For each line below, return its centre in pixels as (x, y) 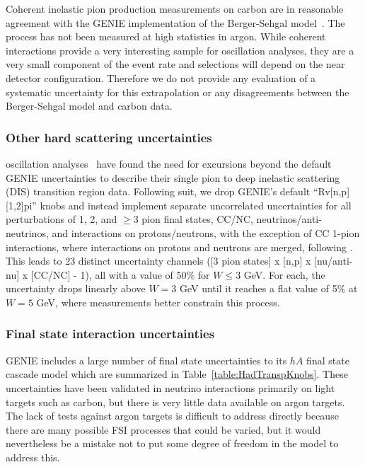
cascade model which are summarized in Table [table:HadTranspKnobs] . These (177, 374)
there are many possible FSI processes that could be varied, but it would (163, 429)
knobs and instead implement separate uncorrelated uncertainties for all (196, 205)
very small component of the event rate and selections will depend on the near (175, 64)
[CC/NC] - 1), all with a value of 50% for (120, 274)
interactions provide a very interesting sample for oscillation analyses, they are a (180, 50)
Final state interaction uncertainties (110, 334)
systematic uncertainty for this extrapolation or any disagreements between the (178, 92)
